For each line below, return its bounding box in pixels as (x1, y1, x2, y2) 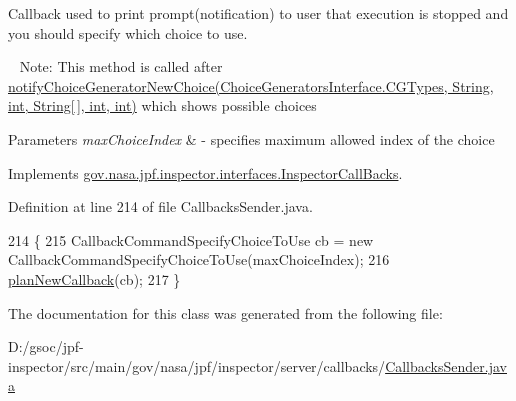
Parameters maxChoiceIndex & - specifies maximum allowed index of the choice (8, 128, 495, 149)
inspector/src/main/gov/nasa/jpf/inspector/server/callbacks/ (8, 355, 386, 376)
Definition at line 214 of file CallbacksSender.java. (8, 196, 313, 217)
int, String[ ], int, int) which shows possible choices (8, 95, 317, 116)
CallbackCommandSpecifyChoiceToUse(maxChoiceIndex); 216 (8, 249, 390, 270)
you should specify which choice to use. (8, 22, 248, 43)
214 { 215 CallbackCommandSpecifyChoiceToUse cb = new (8, 229, 374, 250)
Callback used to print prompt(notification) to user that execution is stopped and (8, 3, 509, 23)
